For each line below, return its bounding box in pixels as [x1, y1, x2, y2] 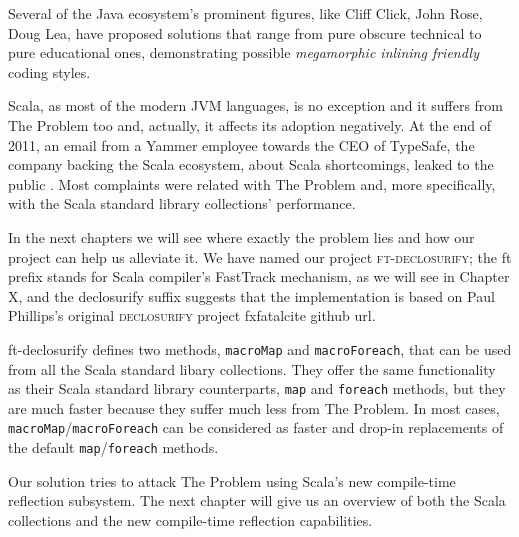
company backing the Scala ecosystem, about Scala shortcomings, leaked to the [8, 154, 494, 175]
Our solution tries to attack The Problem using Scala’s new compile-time [8, 470, 456, 491]
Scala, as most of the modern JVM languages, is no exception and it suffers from [8, 95, 504, 116]
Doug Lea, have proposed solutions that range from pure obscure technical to [8, 22, 482, 43]
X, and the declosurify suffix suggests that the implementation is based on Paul [8, 285, 495, 306]
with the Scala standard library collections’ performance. [8, 193, 356, 214]
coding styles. [8, 61, 91, 82]
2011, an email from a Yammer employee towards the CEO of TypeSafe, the [8, 134, 475, 155]
